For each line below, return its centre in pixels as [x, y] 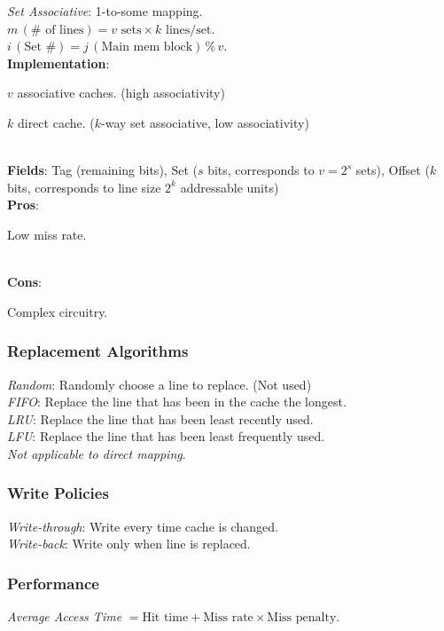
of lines [65, 30]
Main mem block [147, 47]
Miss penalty [302, 618]
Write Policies [58, 493]
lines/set [188, 30]
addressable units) [230, 187]
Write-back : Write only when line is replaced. [129, 544]
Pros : [23, 205]
